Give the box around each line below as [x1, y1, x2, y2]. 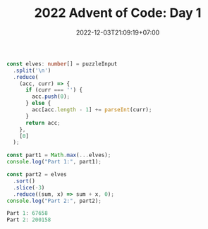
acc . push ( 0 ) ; [32, 93, 71, 100]
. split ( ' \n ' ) [13, 67, 51, 74]
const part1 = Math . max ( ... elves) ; [6, 151, 111, 159]
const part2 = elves [6, 171, 68, 178]
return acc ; [25, 119, 61, 126]
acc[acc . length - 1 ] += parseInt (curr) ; [32, 106, 152, 113]
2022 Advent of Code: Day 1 [34, 5, 202, 21]
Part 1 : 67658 [6, 210, 49, 217]
